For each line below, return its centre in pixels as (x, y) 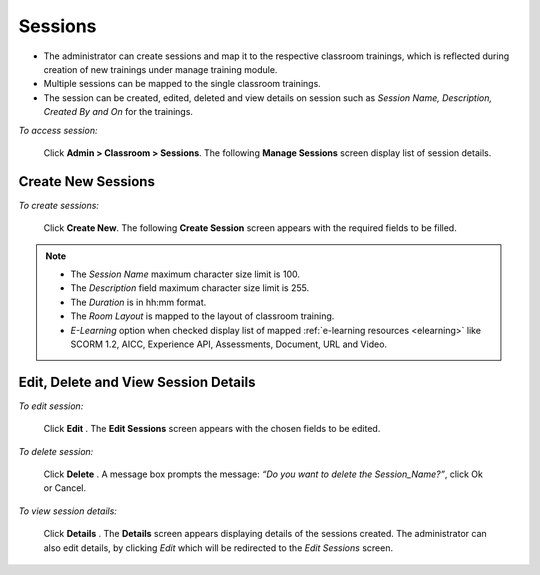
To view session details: (67, 511)
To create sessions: (59, 205)
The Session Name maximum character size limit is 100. (185, 274)
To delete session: (56, 451)
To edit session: (51, 406)
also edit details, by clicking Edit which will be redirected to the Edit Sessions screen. (218, 547)
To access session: (58, 130)
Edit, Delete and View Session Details (137, 381)
